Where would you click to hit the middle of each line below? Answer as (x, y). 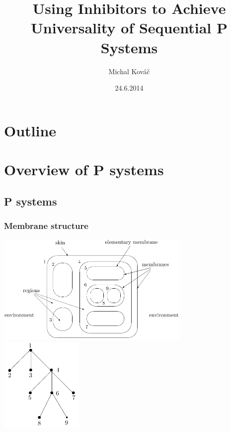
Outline (30, 130)
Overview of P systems (84, 169)
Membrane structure (46, 225)
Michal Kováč (129, 71)
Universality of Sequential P (129, 28)
